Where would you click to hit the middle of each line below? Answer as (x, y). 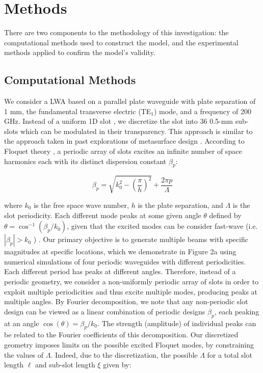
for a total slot (230, 354)
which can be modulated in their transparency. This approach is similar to (137, 131)
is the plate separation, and (180, 205)
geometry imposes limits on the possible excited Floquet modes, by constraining (129, 344)
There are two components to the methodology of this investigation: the (116, 32)
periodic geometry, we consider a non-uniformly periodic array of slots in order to (131, 281)
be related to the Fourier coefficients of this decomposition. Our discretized (121, 335)
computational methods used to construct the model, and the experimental (121, 42)
